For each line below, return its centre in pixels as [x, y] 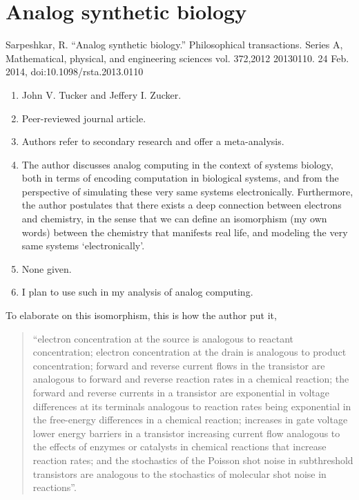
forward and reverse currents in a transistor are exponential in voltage [181, 392]
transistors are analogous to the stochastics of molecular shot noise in [179, 473]
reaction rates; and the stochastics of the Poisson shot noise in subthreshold [193, 460]
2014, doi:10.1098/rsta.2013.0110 [75, 71]
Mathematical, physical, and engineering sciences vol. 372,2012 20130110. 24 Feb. [177, 58]
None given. [47, 268]
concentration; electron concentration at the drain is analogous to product [190, 352]
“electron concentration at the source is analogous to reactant [163, 338]
